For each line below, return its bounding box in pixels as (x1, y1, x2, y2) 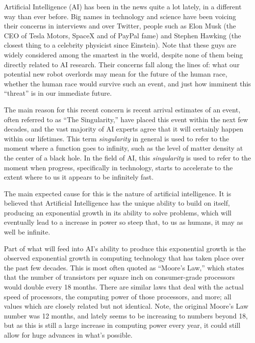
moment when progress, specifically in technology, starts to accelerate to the (4, 162, 233, 172)
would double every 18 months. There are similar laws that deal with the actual (4, 282, 244, 292)
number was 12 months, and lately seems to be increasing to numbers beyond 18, (4, 310, 248, 320)
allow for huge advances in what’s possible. (4, 330, 133, 340)
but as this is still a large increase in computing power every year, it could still (4, 320, 241, 330)
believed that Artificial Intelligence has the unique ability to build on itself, (4, 198, 230, 208)
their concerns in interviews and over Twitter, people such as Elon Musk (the (4, 21, 236, 31)
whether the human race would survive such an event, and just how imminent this (4, 78, 251, 88)
